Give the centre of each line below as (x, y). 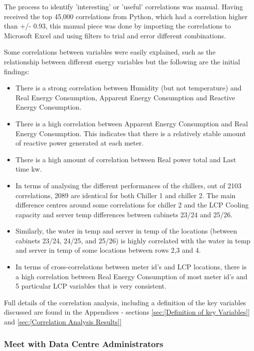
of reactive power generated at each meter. (80, 143)
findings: (17, 71)
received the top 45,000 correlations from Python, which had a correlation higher (126, 16)
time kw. (29, 169)
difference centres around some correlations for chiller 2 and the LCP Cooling (132, 205)
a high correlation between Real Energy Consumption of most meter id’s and (131, 276)
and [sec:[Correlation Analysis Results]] (63, 322)
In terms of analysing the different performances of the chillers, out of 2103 (128, 185)
